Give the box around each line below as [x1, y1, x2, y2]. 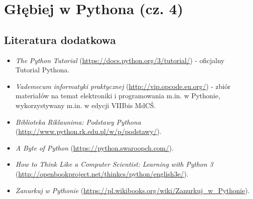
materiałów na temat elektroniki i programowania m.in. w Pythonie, [15, 90, 220, 101]
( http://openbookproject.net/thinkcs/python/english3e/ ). [15, 168, 189, 178]
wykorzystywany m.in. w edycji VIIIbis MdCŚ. [15, 100, 156, 110]
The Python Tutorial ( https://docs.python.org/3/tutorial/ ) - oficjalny [15, 55, 225, 65]
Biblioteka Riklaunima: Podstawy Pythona [15, 116, 141, 127]
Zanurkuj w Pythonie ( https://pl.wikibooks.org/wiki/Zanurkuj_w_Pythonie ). [15, 185, 250, 195]
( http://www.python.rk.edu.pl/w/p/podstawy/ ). [15, 126, 161, 136]
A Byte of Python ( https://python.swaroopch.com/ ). [15, 142, 174, 153]
